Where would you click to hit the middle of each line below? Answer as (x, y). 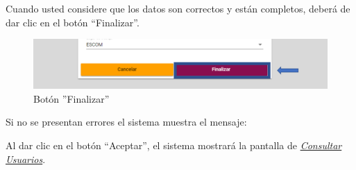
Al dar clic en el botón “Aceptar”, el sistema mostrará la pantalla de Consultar (174, 145)
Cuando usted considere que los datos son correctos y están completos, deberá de (178, 8)
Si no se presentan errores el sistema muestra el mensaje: (126, 122)
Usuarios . (26, 159)
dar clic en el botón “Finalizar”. (73, 22)
